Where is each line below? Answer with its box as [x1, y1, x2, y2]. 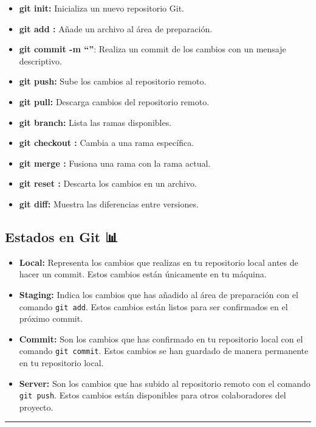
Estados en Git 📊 [5, 227, 118, 246]
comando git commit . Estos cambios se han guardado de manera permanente [19, 344, 309, 357]
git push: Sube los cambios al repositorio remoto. [19, 75, 207, 88]
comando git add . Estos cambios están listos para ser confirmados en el [19, 300, 288, 313]
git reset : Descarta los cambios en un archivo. [19, 177, 197, 190]
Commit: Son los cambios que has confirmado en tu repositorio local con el [19, 332, 303, 345]
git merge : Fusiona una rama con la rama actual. [19, 156, 211, 169]
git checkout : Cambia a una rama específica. [19, 136, 194, 149]
